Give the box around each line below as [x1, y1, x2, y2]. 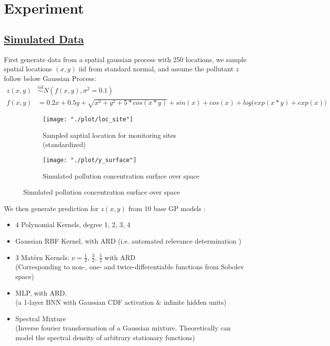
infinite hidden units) [164, 297, 227, 307]
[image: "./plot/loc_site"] [43, 116, 133, 123]
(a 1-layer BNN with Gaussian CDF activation [15, 297, 154, 307]
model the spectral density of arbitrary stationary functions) [15, 332, 195, 343]
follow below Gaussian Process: [4, 73, 97, 83]
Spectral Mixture [15, 313, 66, 323]
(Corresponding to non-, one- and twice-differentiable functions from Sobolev [15, 262, 244, 272]
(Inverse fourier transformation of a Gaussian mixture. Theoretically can [15, 323, 231, 333]
